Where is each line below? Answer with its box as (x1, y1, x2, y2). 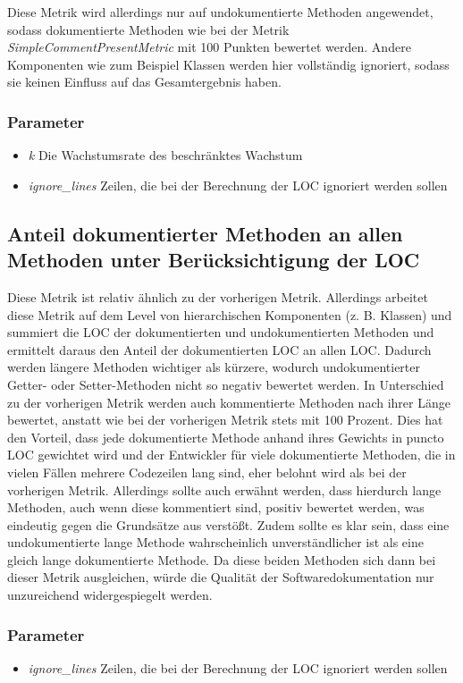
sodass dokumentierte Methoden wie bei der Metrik (7, 20, 290, 38)
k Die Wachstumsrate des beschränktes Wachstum (28, 146, 303, 164)
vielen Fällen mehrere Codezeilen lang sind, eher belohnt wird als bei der (7, 462, 407, 481)
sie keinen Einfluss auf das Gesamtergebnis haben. (7, 72, 282, 91)
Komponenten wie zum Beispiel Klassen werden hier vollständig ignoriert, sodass (7, 55, 450, 73)
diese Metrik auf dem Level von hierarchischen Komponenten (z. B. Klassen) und (7, 305, 452, 324)
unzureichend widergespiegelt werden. (7, 586, 213, 604)
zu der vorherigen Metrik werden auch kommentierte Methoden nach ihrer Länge (7, 392, 450, 411)
